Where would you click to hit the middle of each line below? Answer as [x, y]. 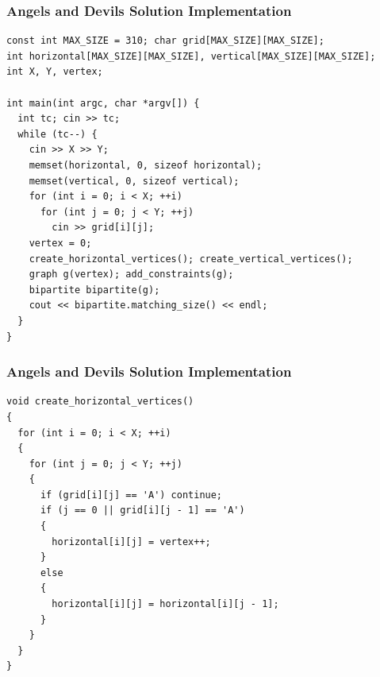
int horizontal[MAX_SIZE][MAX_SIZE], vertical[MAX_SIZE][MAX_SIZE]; [191, 56]
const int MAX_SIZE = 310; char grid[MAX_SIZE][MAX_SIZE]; [165, 41]
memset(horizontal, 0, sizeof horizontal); [146, 165]
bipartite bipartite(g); [94, 290]
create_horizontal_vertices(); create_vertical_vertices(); [191, 259]
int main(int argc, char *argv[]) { [103, 103]
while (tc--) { [58, 134]
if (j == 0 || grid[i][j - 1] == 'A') [142, 511]
